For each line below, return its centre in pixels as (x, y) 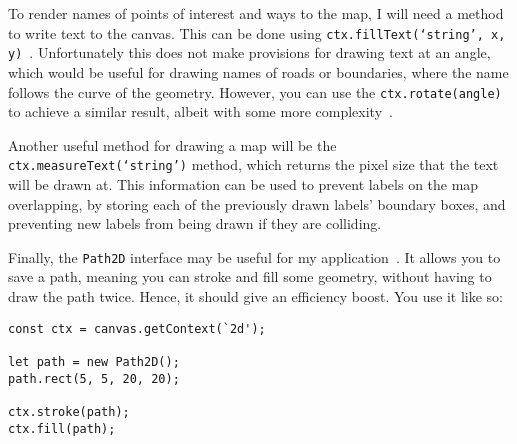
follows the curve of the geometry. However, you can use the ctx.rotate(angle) (255, 91)
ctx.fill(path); (62, 428)
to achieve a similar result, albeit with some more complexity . (200, 111)
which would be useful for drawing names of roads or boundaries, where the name (258, 71)
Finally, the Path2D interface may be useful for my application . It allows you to (254, 256)
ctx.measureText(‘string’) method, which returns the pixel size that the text (253, 164)
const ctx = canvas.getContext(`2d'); (137, 328)
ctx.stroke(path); (69, 411)
